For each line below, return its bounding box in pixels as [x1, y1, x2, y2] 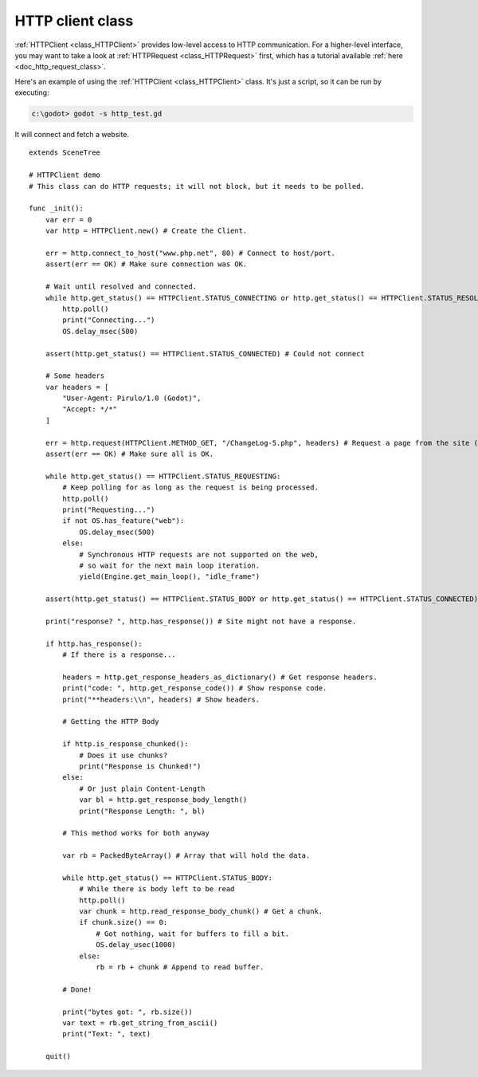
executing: [14, 88, 49, 97]
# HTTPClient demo [29, 171, 101, 179]
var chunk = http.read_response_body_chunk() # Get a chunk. [79, 907, 323, 916]
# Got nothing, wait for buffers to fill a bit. [96, 929, 290, 938]
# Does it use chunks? [79, 750, 168, 760]
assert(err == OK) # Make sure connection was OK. [45, 260, 248, 269]
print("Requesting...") [62, 505, 155, 514]
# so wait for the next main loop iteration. [79, 560, 261, 570]
